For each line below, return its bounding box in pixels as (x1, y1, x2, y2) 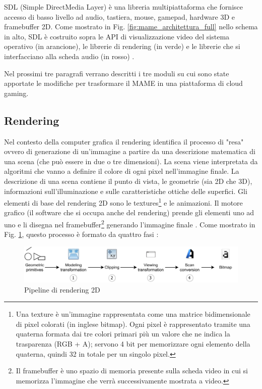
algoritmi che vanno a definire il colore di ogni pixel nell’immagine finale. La (4, 166, 239, 176)
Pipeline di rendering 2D (24, 284, 100, 295)
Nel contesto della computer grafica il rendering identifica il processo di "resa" (4, 136, 244, 147)
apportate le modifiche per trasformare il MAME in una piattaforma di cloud (4, 78, 243, 88)
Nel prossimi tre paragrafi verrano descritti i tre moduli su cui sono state (4, 68, 229, 78)
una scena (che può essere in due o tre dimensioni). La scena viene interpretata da (4, 156, 258, 166)
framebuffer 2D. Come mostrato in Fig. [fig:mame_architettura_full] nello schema (4, 21, 258, 32)
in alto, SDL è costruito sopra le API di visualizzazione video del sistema (4, 31, 230, 41)
